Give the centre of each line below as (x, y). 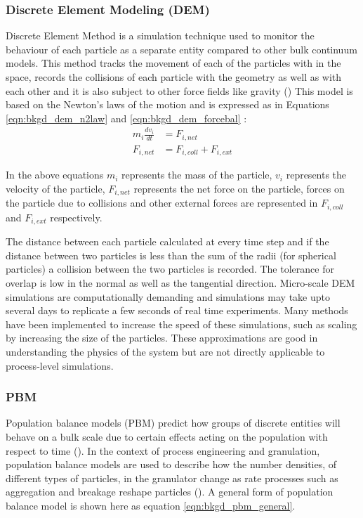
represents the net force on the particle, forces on (239, 188)
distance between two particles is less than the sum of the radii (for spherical (171, 255)
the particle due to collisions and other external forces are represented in (162, 203)
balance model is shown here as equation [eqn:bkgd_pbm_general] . (151, 505)
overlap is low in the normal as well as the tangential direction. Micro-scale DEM (180, 283)
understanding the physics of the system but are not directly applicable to (165, 351)
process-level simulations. (60, 365)
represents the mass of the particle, (197, 175)
